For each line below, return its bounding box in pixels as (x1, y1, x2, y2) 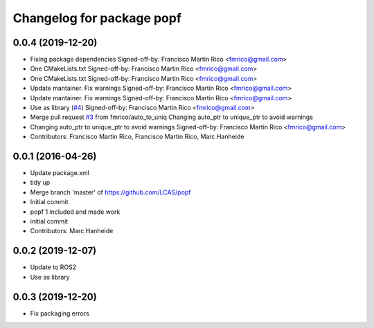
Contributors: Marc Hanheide (30, 227, 114, 235)
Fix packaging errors (30, 309, 89, 318)
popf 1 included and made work (30, 208, 121, 216)
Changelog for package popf (12, 10, 181, 26)
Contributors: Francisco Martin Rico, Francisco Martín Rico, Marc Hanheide (30, 132, 244, 141)
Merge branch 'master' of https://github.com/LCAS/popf (30, 188, 191, 197)
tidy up (30, 179, 51, 187)
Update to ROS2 (30, 263, 76, 271)
